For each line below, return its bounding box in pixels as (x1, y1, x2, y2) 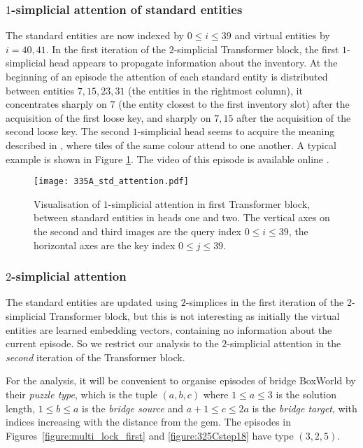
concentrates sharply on (6, 97, 107, 111)
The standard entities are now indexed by (6, 28, 184, 43)
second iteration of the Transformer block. (6, 349, 185, 364)
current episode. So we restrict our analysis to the (6, 336, 219, 351)
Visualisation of (34, 196, 101, 211)
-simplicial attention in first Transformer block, (108, 196, 310, 211)
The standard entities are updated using (6, 295, 178, 309)
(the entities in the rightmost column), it (128, 83, 303, 97)
